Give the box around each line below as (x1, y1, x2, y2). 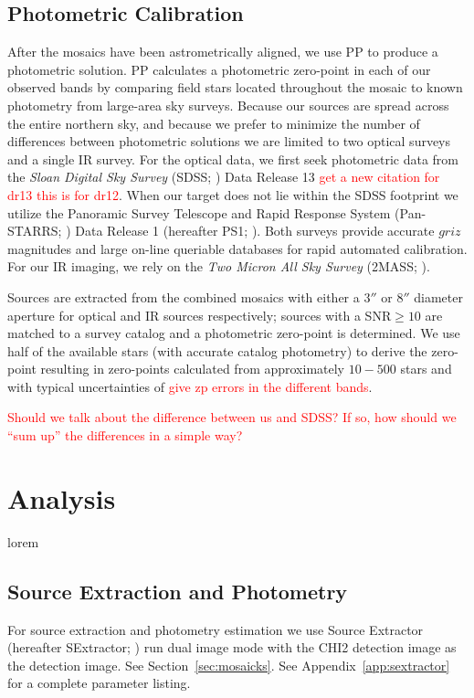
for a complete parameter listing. (7, 673, 191, 693)
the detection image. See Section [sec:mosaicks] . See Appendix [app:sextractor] (7, 655, 450, 674)
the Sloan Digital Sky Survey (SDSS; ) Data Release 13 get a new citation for (7, 167, 440, 186)
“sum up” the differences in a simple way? (7, 426, 243, 445)
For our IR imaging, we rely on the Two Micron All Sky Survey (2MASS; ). (7, 257, 430, 276)
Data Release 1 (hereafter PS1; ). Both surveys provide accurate (75, 221, 435, 240)
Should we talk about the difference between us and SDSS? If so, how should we (7, 407, 457, 427)
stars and (400, 359, 452, 378)
